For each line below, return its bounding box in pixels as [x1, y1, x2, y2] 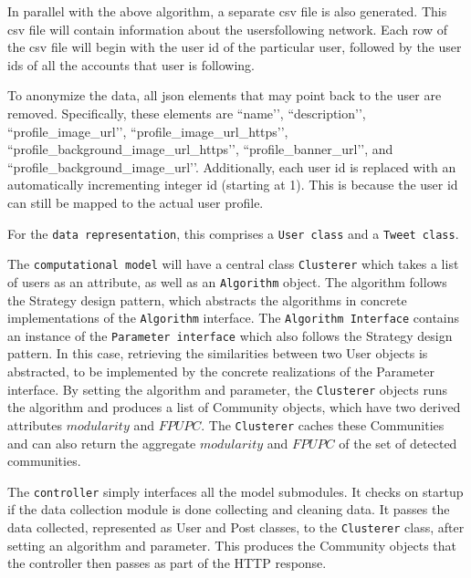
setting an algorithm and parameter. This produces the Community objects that [7, 535, 457, 554]
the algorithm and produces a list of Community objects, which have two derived [7, 397, 461, 417]
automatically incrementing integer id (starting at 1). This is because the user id [7, 175, 458, 194]
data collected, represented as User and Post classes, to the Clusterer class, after [7, 517, 465, 536]
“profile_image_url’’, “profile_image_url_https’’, [7, 121, 288, 140]
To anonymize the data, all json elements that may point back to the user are [7, 86, 442, 105]
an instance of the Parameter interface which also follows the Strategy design [7, 325, 453, 345]
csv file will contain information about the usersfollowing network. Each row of [7, 19, 448, 38]
